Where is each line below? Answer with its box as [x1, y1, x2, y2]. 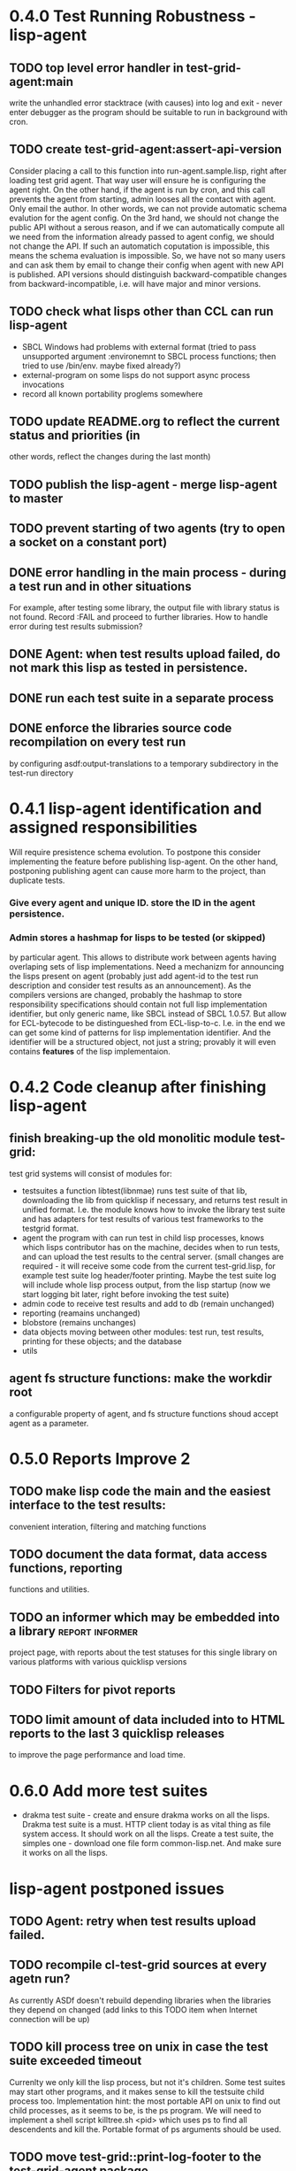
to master [9, 491, 64, 506]
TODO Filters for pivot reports [9, 1682, 177, 1697]
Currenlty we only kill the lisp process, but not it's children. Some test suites [9, 2076, 285, 2087]
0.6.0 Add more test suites [9, 1781, 209, 1801]
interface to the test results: [9, 1498, 166, 1513]
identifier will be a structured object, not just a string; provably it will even [9, 1036, 277, 1047]
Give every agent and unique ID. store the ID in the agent [9, 897, 256, 909]
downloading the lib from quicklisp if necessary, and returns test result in [21, 1194, 288, 1205]
